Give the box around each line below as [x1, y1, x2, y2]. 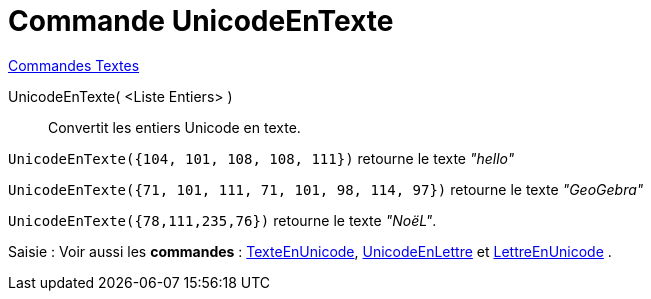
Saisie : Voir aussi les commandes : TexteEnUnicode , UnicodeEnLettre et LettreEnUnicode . [8, 242, 612, 260]
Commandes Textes [8, 56, 140, 74]
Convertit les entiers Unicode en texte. [48, 118, 301, 136]
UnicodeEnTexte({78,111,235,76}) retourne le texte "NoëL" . [8, 211, 437, 229]
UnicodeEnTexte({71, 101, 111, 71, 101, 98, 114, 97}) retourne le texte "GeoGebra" [8, 180, 644, 198]
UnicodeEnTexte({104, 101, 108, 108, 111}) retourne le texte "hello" [8, 149, 515, 167]
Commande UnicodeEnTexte [8, 4, 394, 38]
